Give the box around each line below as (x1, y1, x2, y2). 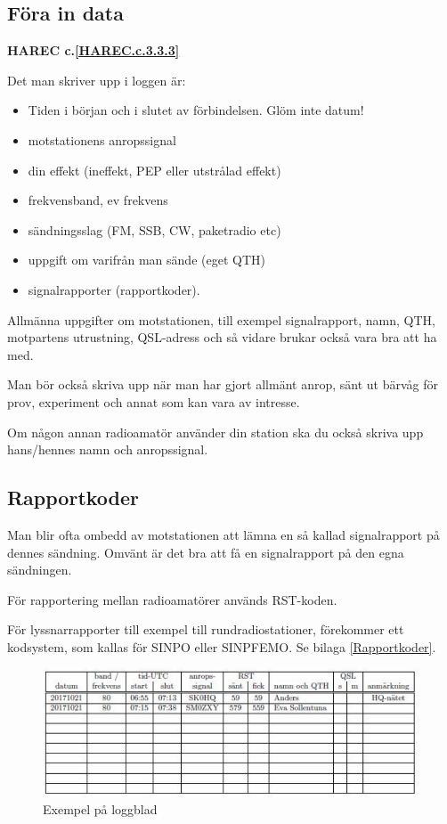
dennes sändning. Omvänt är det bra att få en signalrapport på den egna (7, 543, 404, 561)
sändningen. (7, 560, 72, 579)
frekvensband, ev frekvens (28, 191, 168, 209)
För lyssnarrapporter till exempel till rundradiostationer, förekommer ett (7, 620, 404, 639)
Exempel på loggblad (43, 800, 158, 819)
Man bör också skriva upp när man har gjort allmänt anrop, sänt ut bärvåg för (7, 375, 438, 394)
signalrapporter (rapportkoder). (28, 280, 200, 298)
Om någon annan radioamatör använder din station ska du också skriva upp (7, 422, 424, 441)
